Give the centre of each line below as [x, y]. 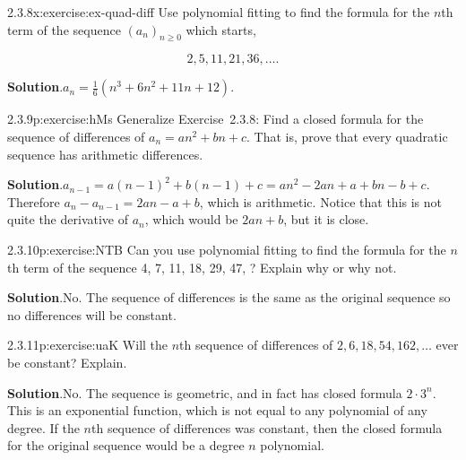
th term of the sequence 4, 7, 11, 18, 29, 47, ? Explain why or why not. [202, 267]
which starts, [221, 29]
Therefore [34, 201]
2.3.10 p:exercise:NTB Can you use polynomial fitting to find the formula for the [227, 249]
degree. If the [43, 427]
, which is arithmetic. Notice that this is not [321, 201]
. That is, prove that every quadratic [347, 136]
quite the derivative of [68, 219]
